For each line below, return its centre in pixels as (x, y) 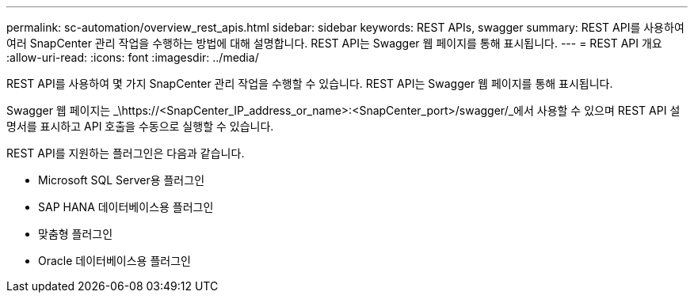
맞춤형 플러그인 (76, 234)
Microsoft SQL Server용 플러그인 (122, 180)
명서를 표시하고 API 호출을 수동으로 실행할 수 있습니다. (140, 126)
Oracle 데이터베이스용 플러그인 (114, 261)
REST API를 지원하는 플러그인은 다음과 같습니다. (126, 153)
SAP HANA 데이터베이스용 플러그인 (126, 207)
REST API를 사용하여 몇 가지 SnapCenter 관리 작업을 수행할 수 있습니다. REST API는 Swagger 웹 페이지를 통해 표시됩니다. (310, 83)
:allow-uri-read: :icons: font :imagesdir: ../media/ (133, 57)
